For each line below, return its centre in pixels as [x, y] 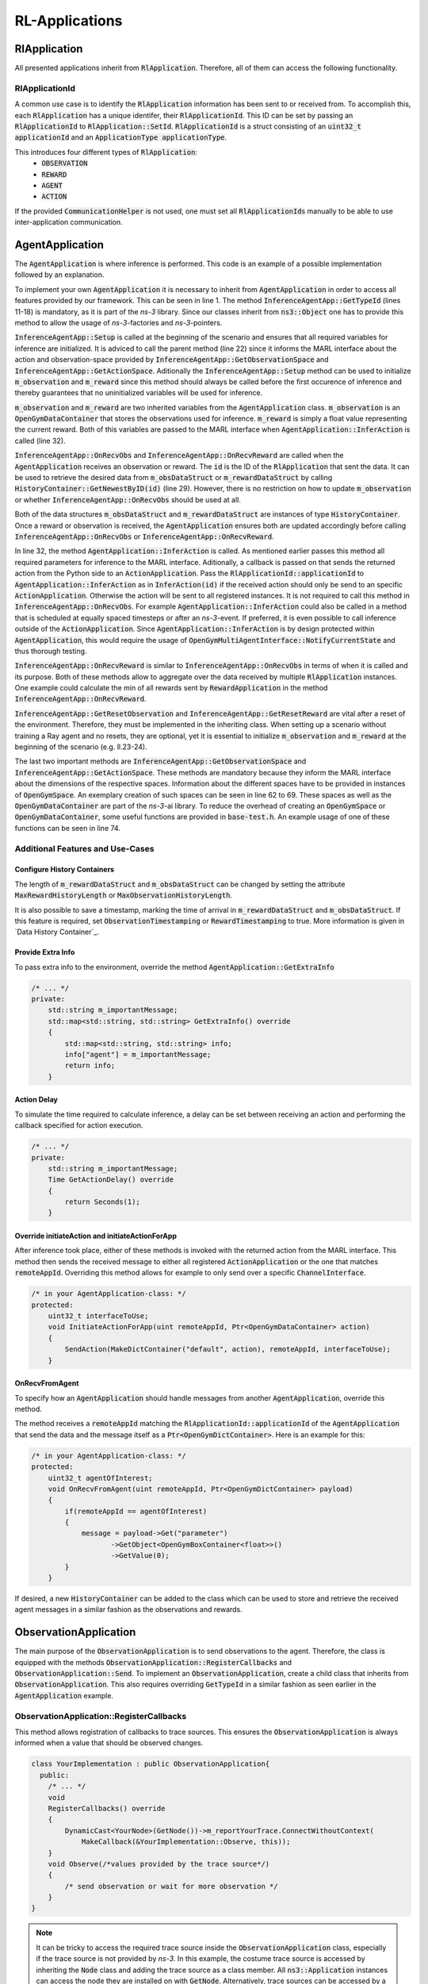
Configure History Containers [65, 870]
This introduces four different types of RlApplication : [106, 152]
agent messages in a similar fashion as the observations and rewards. [129, 1609]
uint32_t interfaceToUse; [98, 1316]
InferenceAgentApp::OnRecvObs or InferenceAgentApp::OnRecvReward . [144, 536]
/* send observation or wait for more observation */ [171, 1886]
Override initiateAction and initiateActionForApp [96, 1236]
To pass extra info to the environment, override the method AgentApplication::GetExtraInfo [174, 967]
